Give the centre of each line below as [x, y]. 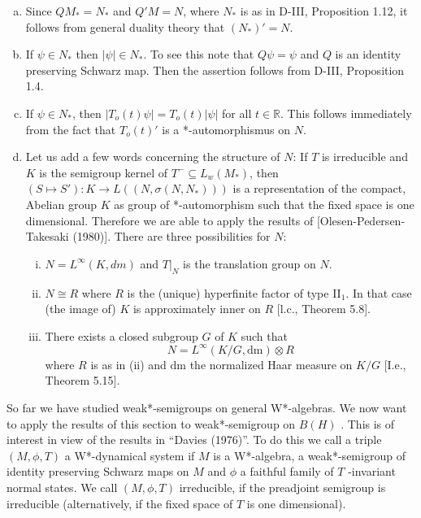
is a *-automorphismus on [226, 129]
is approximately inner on [197, 309]
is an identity [368, 54]
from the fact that [71, 129]
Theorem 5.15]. [82, 380]
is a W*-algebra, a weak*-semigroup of [309, 455]
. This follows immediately [346, 113]
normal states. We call [62, 487]
